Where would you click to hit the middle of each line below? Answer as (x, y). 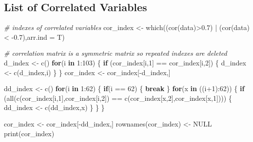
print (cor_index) (29, 133)
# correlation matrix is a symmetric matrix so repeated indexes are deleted (116, 53)
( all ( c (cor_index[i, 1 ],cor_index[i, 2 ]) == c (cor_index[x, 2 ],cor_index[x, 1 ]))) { (118, 98)
